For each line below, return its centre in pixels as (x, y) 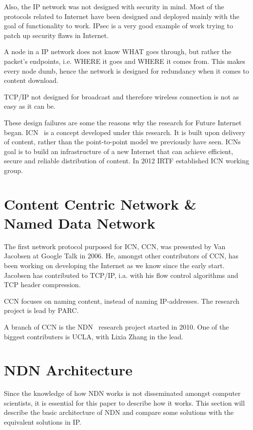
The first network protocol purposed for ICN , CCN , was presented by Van (115, 246)
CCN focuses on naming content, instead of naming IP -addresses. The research (122, 301)
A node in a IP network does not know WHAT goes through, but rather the (118, 51)
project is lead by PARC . (41, 310)
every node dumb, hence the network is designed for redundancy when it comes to (126, 70)
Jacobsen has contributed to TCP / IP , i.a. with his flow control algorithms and (121, 275)
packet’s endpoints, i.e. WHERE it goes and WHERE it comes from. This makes (125, 61)
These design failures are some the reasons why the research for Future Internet (123, 122)
